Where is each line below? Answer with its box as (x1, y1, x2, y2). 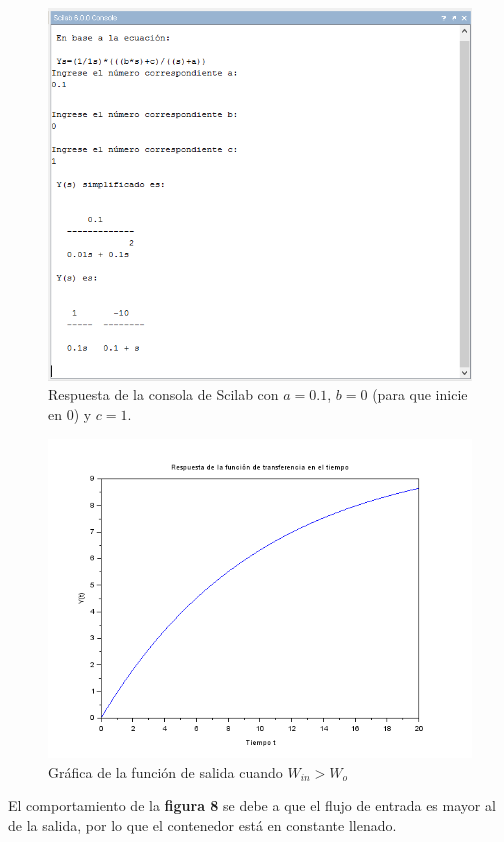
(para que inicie (372, 384, 468, 405)
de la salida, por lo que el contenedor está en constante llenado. (8, 815, 397, 836)
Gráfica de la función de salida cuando (48, 761, 283, 782)
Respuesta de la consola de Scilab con (48, 384, 279, 405)
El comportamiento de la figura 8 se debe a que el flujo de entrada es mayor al (8, 795, 496, 816)
